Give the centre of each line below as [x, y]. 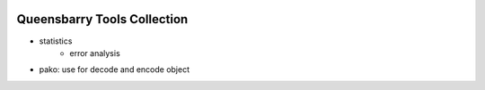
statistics [56, 41]
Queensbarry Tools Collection [102, 19]
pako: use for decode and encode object [115, 70]
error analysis [95, 53]
